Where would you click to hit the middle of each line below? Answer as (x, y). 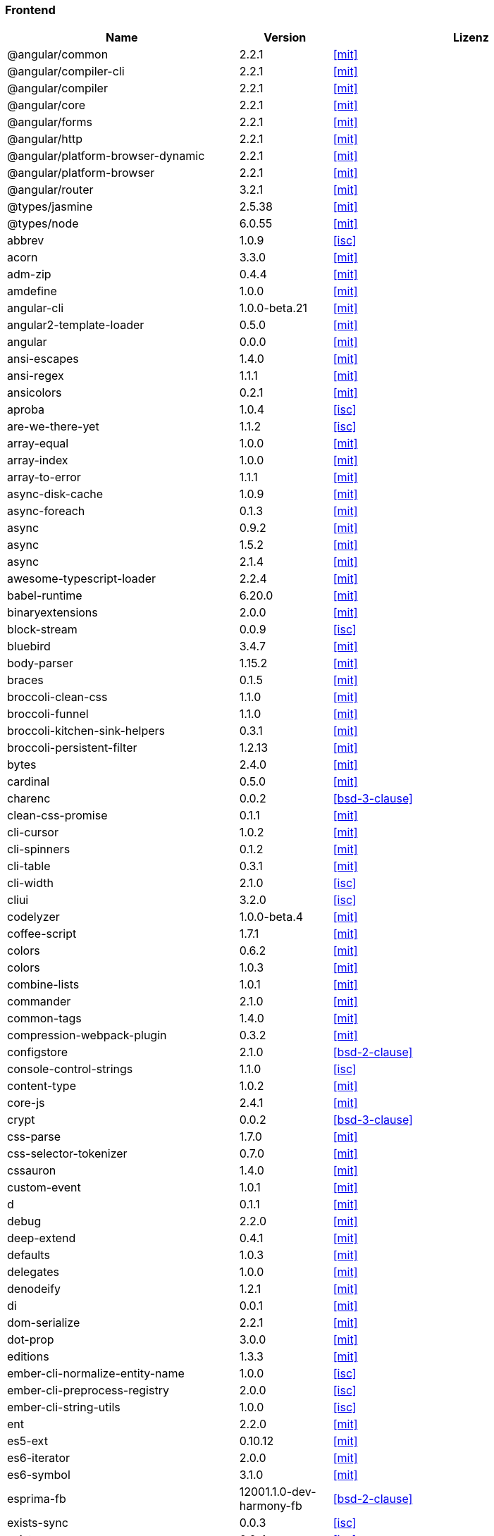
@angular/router (50, 190)
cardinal (29, 782)
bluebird (29, 646)
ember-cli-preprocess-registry (88, 1391)
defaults (29, 1255)
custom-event (44, 1188)
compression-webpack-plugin (87, 1035)
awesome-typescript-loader (81, 579)
